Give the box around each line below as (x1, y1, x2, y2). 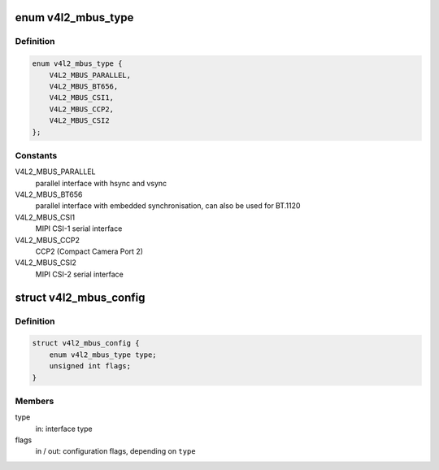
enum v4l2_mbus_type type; (49, 350, 158, 359)
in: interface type (35, 424, 93, 433)
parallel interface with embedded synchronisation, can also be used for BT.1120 (35, 201, 301, 211)
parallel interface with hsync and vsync (35, 178, 167, 188)
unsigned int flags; (49, 362, 132, 371)
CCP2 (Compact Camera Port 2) (35, 246, 144, 256)
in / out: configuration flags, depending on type (35, 446, 196, 456)
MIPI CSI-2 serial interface (35, 269, 124, 279)
